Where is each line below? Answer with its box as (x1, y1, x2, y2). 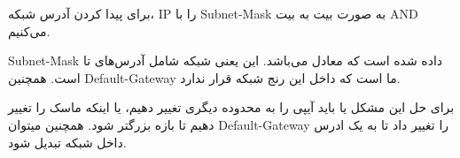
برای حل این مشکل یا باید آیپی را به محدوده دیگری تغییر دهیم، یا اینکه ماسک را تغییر (8, 98, 455, 117)
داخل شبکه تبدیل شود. (8, 132, 127, 151)
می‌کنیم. (8, 21, 51, 40)
